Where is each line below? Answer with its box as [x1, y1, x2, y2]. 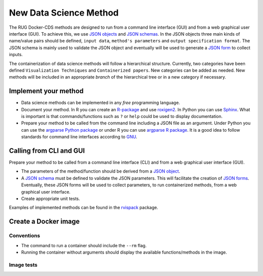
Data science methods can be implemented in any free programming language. [21, 100, 180, 106]
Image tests [9, 261, 38, 268]
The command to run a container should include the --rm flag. [21, 242, 147, 248]
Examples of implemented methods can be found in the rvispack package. [9, 205, 158, 211]
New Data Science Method [9, 7, 119, 18]
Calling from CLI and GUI [9, 146, 85, 155]
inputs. [9, 52, 23, 58]
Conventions [9, 232, 40, 239]
